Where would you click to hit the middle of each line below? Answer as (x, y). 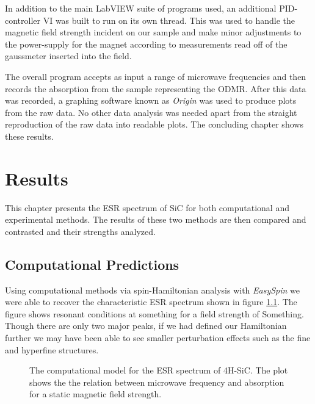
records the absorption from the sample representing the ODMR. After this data (156, 88)
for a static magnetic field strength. (96, 394)
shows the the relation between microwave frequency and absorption (157, 382)
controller (23, 20)
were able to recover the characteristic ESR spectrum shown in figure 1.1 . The (151, 302)
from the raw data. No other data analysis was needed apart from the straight (151, 112)
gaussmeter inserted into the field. (68, 56)
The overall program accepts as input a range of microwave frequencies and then (156, 76)
